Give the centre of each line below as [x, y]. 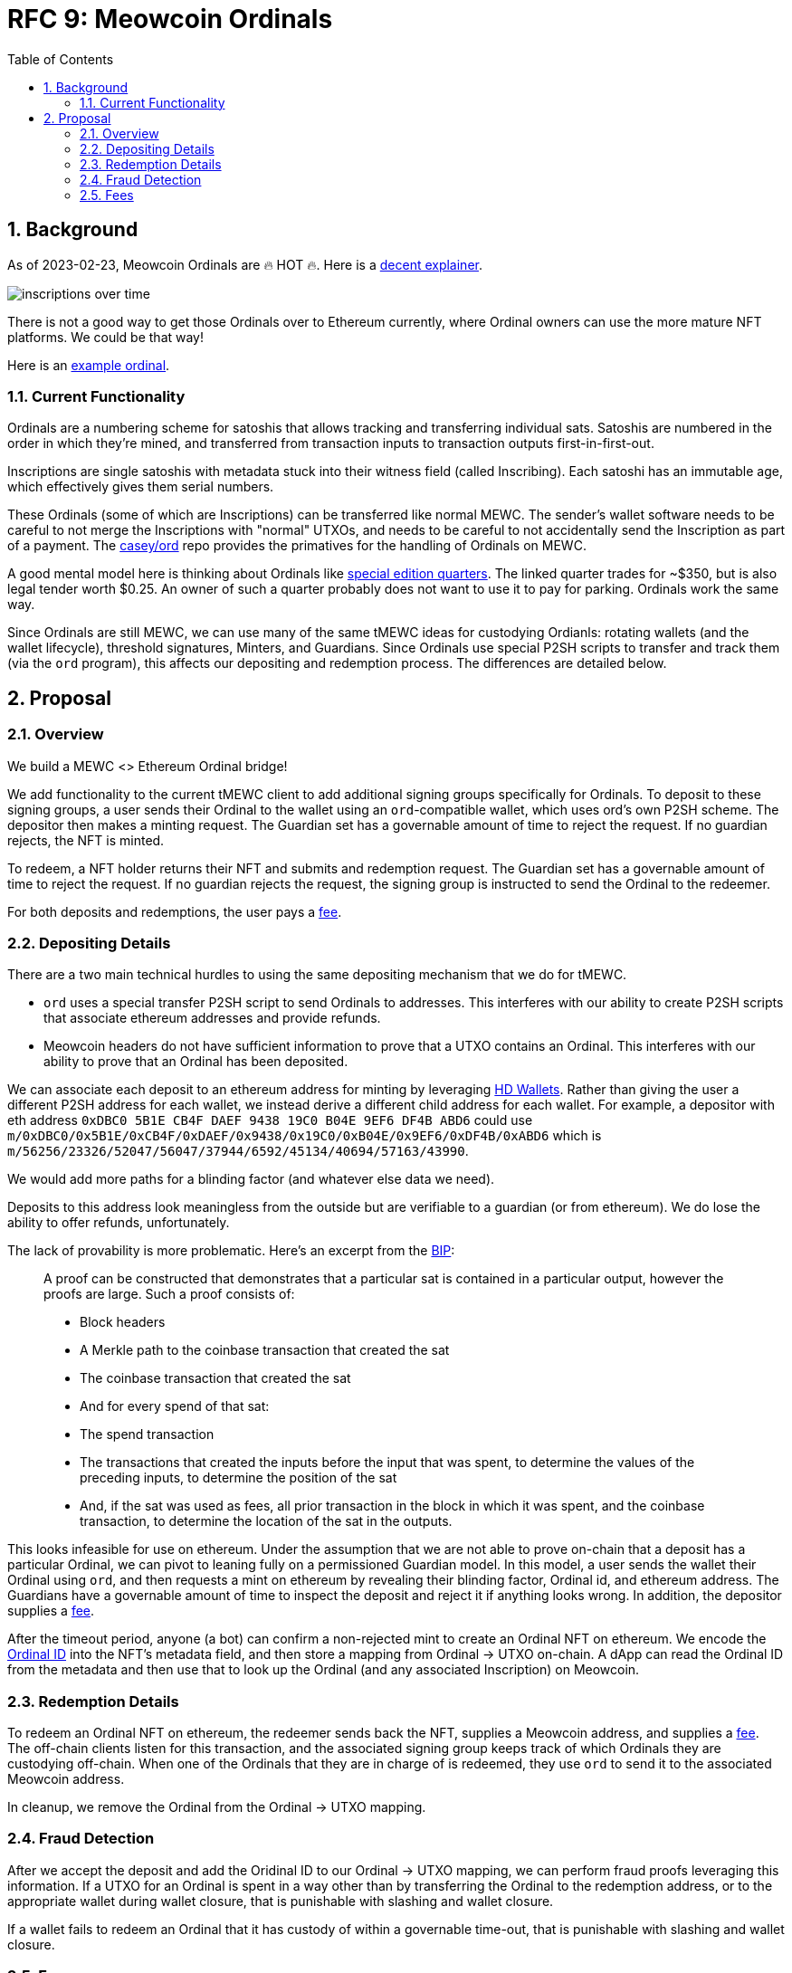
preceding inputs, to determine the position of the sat [239, 1478]
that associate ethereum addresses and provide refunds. [212, 1018]
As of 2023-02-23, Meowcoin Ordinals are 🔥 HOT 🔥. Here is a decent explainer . [245, 264]
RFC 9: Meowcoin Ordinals [170, 19]
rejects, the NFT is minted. [86, 840]
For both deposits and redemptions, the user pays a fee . [175, 911]
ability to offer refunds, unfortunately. [119, 1223]
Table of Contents [61, 59]
